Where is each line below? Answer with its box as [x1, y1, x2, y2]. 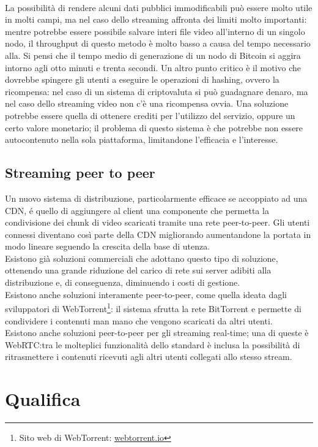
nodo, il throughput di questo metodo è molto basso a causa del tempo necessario [5, 37, 311, 50]
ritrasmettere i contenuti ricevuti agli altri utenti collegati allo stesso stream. [5, 350, 292, 363]
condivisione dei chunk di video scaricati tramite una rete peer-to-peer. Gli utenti [5, 216, 310, 229]
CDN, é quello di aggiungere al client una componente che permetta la [5, 204, 269, 216]
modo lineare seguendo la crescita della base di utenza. [5, 240, 210, 253]
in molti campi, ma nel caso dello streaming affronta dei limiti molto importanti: [5, 13, 307, 26]
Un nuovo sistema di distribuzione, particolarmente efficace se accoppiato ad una [5, 191, 308, 204]
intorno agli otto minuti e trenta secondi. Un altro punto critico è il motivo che [5, 61, 301, 74]
